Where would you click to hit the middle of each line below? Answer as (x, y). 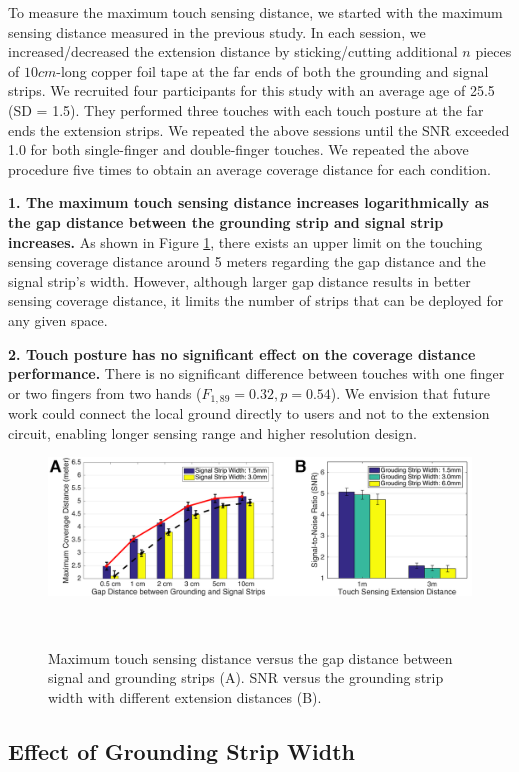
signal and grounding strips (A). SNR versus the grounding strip (246, 677)
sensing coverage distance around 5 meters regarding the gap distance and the (247, 261)
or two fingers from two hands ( (105, 392)
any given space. (58, 319)
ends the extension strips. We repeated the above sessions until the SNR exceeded (259, 129)
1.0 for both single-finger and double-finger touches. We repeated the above (238, 149)
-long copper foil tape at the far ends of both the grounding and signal (272, 70)
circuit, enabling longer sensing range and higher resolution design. (212, 432)
